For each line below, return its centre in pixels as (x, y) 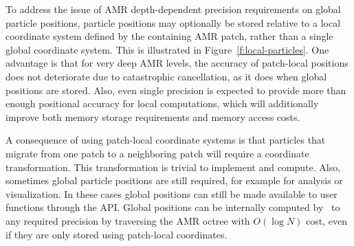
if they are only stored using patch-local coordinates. (117, 234)
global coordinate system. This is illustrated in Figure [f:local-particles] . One (167, 49)
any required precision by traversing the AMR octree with (128, 220)
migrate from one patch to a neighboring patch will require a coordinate (157, 153)
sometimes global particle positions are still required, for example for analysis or (174, 180)
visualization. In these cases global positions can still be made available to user (172, 193)
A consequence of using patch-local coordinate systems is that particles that (166, 140)
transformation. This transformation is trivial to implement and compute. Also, (173, 167)
